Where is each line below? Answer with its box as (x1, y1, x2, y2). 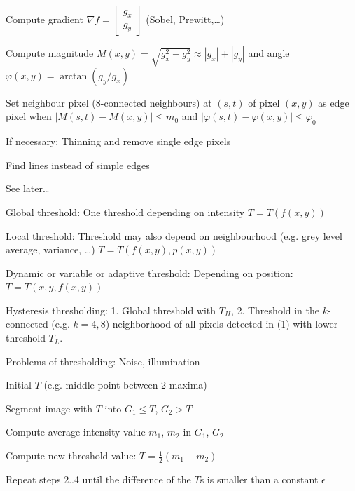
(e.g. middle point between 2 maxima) (43, 377, 207, 392)
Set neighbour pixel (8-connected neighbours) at (6, 95, 212, 109)
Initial (6, 377, 32, 392)
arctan (60, 71, 88, 81)
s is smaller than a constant (200, 471, 319, 486)
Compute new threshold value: (6, 448, 137, 463)
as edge (318, 95, 349, 109)
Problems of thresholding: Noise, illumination (6, 354, 200, 368)
